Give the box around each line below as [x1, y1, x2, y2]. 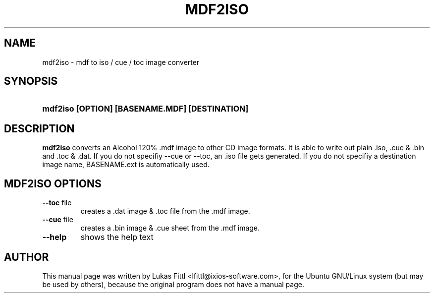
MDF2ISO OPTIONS [4, 177, 102, 190]
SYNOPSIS [4, 75, 58, 88]
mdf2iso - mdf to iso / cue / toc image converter [42, 58, 200, 66]
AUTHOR [4, 250, 49, 263]
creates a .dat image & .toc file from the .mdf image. [80, 207, 250, 216]
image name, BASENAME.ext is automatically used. [42, 160, 210, 169]
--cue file [42, 215, 73, 224]
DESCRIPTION [4, 122, 75, 135]
